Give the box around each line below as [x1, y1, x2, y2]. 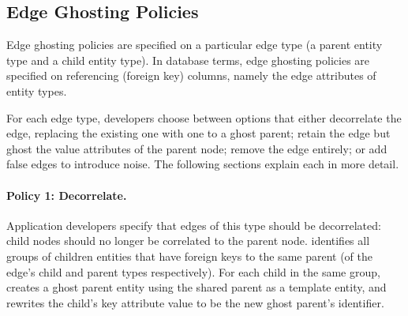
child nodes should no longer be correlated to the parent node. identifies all [6, 232, 370, 249]
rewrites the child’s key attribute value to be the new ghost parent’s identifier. [6, 294, 384, 310]
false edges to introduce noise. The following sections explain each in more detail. [6, 156, 399, 172]
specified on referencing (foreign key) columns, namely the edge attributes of [6, 67, 376, 84]
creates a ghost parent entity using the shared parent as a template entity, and [6, 279, 387, 295]
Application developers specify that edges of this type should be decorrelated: [6, 216, 381, 233]
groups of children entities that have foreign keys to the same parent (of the [6, 247, 373, 264]
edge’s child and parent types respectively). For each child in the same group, [6, 263, 380, 280]
